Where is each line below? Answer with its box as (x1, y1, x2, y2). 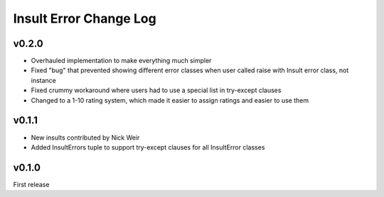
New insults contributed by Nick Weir (31, 133, 140, 142)
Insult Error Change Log (13, 11, 156, 26)
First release (13, 180, 50, 188)
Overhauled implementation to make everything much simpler (31, 57, 212, 65)
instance (31, 76, 56, 84)
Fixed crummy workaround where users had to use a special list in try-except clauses (31, 86, 282, 95)
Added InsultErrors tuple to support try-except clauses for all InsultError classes (31, 142, 265, 152)
